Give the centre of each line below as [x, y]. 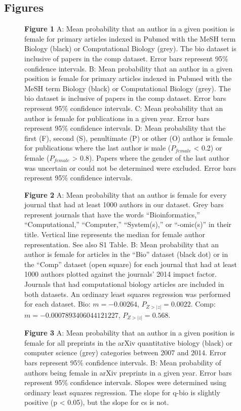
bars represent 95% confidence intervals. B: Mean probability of [123, 363]
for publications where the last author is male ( [98, 148]
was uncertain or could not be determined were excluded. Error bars [130, 167]
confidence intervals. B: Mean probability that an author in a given [129, 68]
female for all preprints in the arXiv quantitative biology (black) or [128, 342]
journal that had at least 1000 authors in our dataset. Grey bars [124, 204]
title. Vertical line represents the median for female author [115, 234]
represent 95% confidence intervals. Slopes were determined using [126, 382]
